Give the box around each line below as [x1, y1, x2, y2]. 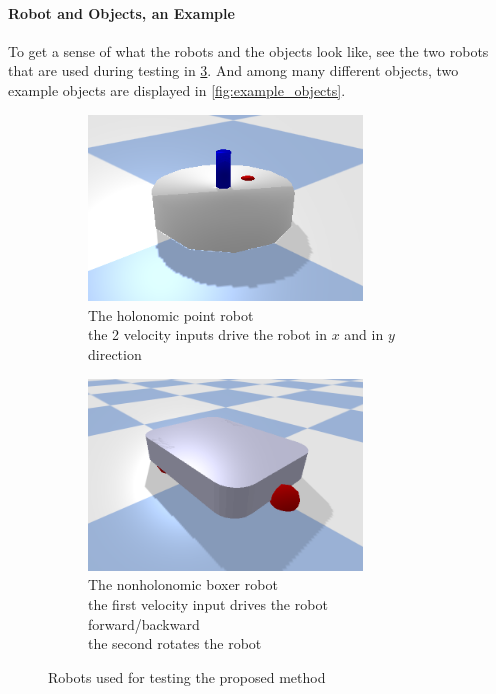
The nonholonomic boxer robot [88, 574, 278, 595]
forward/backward [88, 613, 200, 634]
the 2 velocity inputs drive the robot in [88, 324, 327, 345]
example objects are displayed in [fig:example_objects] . [8, 79, 346, 100]
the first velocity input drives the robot [88, 594, 328, 615]
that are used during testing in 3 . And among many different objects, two [8, 60, 459, 81]
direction [88, 343, 142, 364]
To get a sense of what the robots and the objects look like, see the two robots [8, 40, 489, 61]
